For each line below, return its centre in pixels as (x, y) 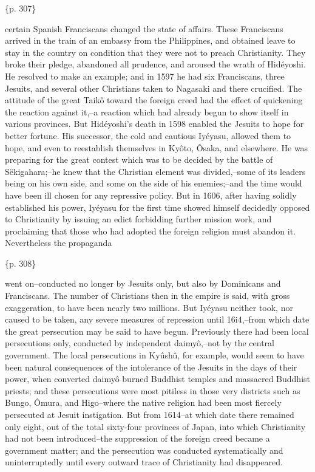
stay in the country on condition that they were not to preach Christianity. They (155, 52)
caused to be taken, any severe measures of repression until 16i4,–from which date (157, 319)
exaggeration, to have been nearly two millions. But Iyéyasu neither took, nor (149, 307)
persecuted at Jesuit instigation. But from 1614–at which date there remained (150, 414)
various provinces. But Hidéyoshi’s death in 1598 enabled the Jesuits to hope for (154, 124)
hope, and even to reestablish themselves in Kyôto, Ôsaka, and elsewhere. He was (157, 147)
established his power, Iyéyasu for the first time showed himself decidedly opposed (157, 207)
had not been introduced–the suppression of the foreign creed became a (137, 438)
